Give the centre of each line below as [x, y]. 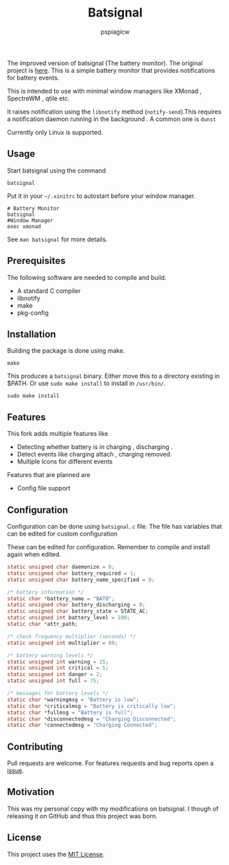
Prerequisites [36, 261]
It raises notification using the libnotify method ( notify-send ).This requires [114, 111]
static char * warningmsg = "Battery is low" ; [73, 699]
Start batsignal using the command [57, 171]
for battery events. [33, 78]
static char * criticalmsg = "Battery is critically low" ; [92, 706]
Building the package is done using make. [66, 351]
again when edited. [34, 554]
